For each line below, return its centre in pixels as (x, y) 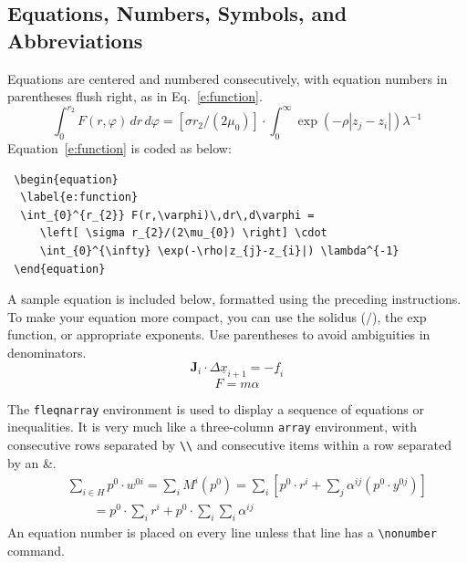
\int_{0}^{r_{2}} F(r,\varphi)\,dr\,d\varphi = (167, 215)
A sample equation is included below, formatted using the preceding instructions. (234, 299)
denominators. (47, 353)
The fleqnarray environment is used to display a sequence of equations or (216, 408)
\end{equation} (60, 269)
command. (36, 550)
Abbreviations (75, 40)
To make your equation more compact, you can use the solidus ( (187, 316)
